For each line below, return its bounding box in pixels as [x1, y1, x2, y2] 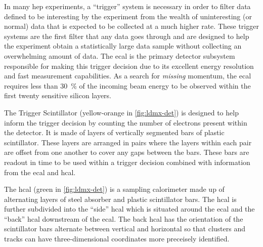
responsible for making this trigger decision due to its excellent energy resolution [4, 60, 254, 71]
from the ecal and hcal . [4, 167, 76, 177]
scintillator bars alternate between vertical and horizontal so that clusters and [4, 223, 246, 234]
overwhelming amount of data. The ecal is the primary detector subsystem [4, 50, 235, 61]
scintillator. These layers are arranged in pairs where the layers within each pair [4, 137, 252, 147]
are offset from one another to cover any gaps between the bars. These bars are [4, 147, 249, 157]
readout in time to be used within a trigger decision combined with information [4, 156, 250, 167]
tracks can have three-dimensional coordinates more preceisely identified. [4, 233, 230, 244]
